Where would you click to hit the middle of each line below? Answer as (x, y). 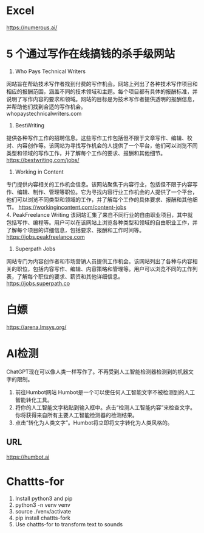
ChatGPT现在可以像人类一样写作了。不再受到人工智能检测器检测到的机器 (97, 372)
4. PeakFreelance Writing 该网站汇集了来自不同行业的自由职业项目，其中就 (100, 214)
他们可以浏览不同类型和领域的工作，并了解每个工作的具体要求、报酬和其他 (99, 199)
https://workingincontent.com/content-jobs (72, 207)
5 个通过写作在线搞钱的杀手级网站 (91, 54)
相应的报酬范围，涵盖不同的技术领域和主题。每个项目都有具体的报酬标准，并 (102, 91)
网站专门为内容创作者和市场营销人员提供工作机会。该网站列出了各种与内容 (99, 261)
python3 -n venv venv (43, 505)
